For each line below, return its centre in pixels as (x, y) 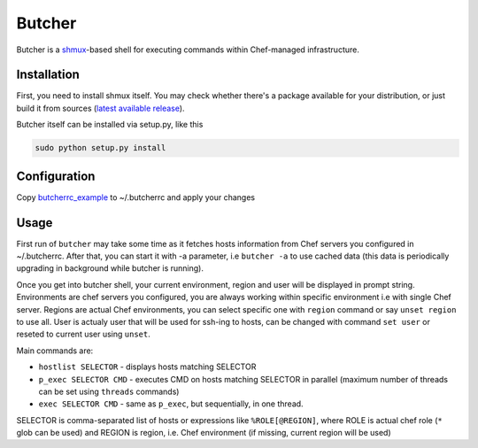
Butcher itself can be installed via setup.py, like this (110, 125)
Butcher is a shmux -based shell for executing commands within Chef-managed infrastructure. (188, 50)
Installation (48, 75)
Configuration (56, 176)
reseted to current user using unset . (83, 334)
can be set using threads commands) (109, 391)
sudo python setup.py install (100, 148)
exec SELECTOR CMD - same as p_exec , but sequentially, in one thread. (171, 404)
